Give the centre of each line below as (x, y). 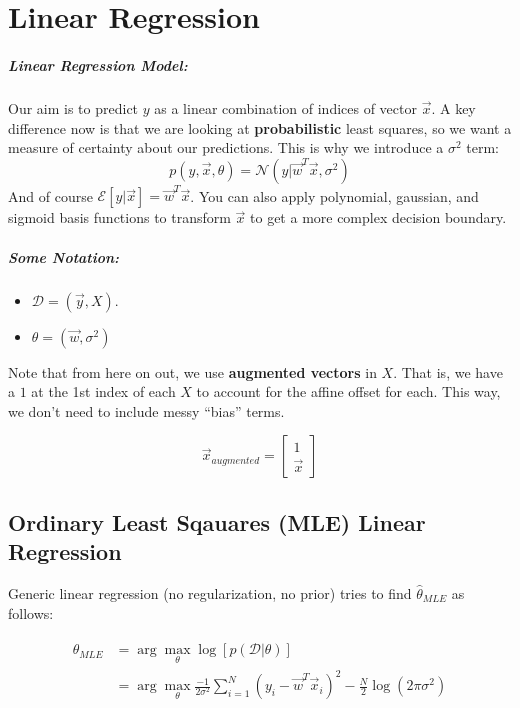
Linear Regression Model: (98, 64)
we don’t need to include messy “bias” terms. (146, 410)
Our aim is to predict (73, 107)
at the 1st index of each (103, 391)
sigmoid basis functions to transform (119, 217)
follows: (31, 612)
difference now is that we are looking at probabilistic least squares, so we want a (260, 127)
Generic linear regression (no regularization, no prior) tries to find (210, 592)
